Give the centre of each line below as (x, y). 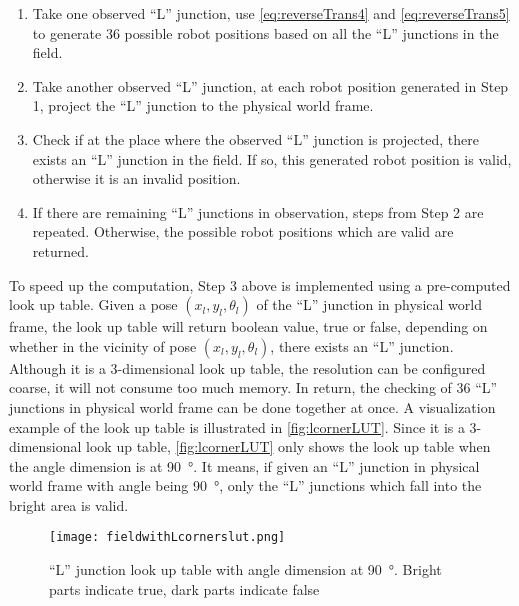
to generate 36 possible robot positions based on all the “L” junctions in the (265, 32)
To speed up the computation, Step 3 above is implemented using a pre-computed (260, 284)
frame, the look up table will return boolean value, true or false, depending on (248, 326)
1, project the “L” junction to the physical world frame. (203, 105)
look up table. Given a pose (93, 304)
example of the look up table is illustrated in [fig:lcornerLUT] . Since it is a (237, 426)
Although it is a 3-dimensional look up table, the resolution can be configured (247, 367)
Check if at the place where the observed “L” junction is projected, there (255, 138)
